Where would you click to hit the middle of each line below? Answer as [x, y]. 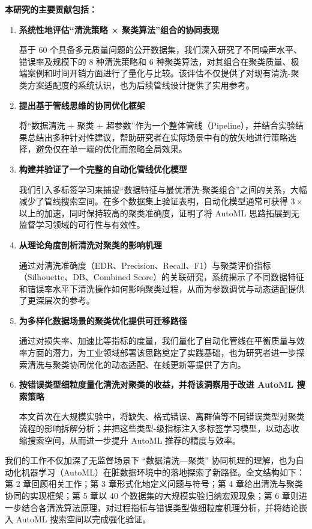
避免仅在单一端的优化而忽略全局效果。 [111, 149]
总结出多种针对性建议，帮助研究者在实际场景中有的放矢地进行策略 [157, 137]
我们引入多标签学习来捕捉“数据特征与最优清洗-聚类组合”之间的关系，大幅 [163, 189]
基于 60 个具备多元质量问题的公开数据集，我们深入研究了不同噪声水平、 [160, 50]
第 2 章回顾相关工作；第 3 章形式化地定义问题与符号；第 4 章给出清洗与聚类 [154, 484]
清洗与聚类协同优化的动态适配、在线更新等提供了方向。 [136, 364]
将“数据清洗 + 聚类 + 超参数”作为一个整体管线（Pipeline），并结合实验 [157, 125]
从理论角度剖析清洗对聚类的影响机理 [90, 244]
